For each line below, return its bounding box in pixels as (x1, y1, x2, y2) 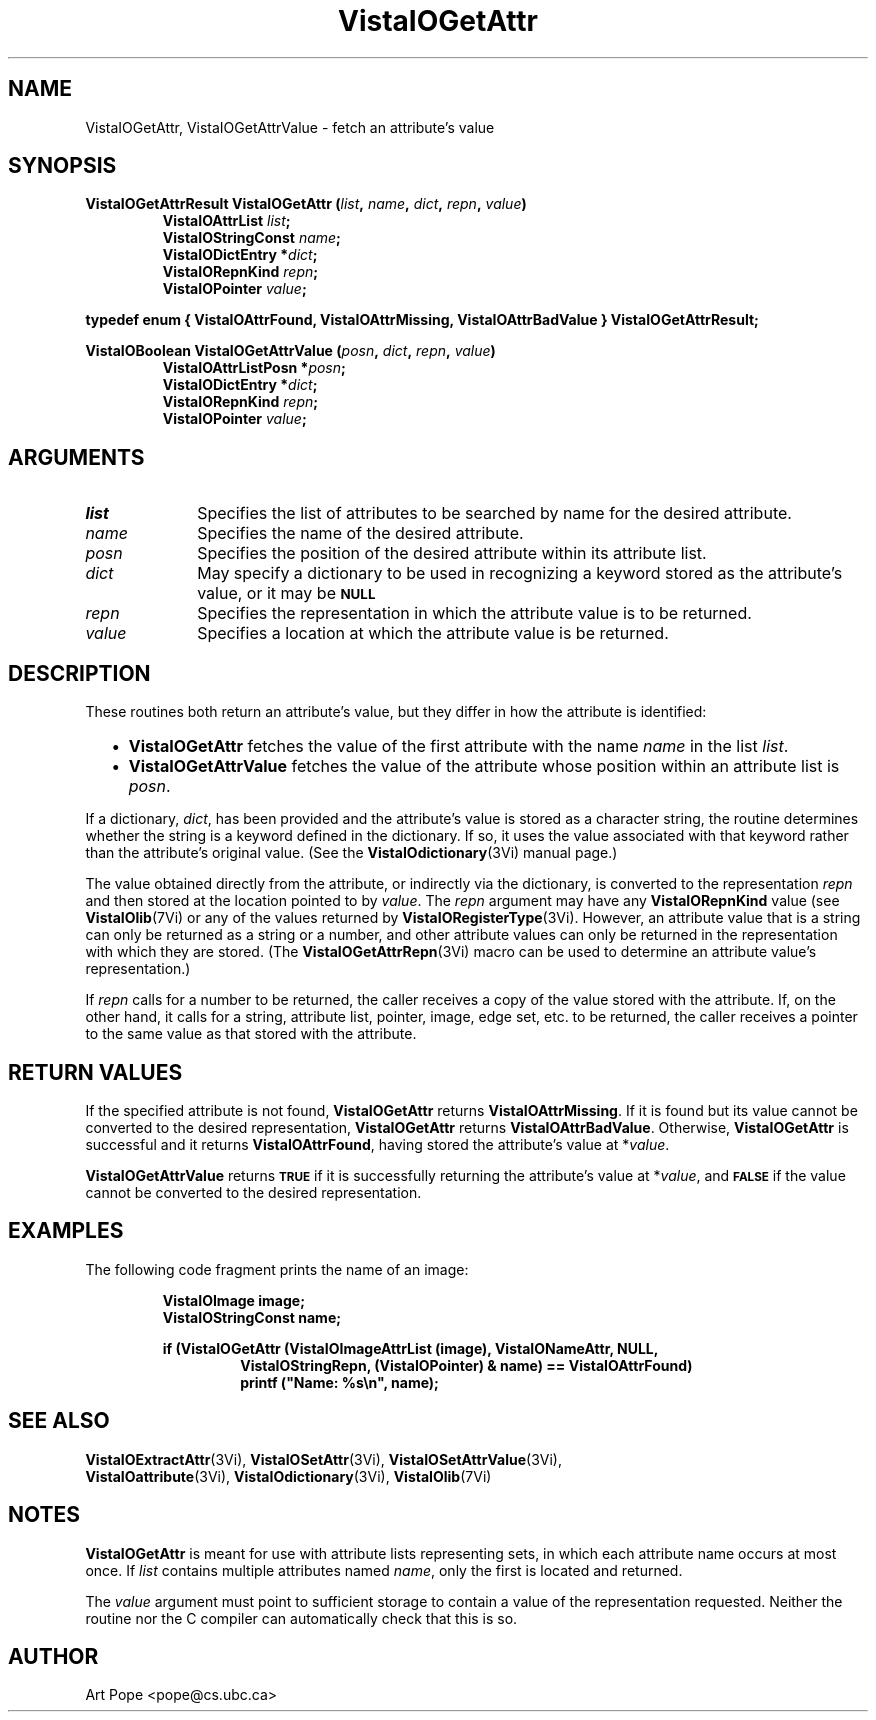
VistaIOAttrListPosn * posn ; (162, 359, 346, 377)
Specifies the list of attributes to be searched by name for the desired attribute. (197, 503, 792, 524)
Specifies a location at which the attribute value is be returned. (197, 623, 669, 644)
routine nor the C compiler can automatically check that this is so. (85, 1609, 518, 1627)
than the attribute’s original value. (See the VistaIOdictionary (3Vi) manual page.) (85, 844, 618, 862)
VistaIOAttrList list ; (162, 212, 291, 230)
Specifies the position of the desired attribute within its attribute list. (197, 543, 707, 564)
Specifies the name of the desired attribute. (197, 523, 524, 544)
